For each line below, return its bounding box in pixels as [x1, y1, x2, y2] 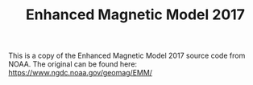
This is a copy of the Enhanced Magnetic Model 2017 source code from [8, 51, 246, 61]
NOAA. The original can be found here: [8, 59, 138, 69]
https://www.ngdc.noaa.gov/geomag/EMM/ [8, 68, 153, 78]
